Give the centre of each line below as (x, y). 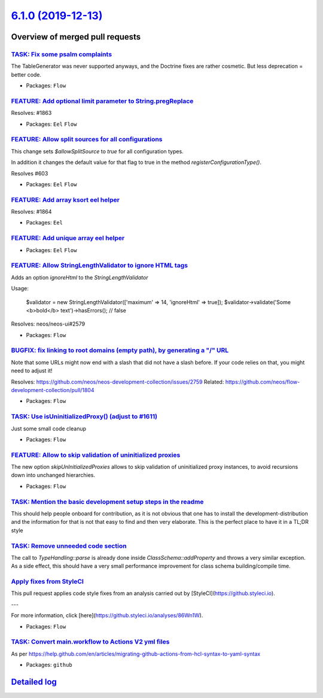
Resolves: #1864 (31, 212)
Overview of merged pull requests (76, 37)
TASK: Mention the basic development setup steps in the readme (107, 502)
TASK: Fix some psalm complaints (62, 54)
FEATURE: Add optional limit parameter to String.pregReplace (102, 101)
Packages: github (49, 665)
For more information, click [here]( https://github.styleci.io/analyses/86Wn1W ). (107, 615)
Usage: (20, 289)
